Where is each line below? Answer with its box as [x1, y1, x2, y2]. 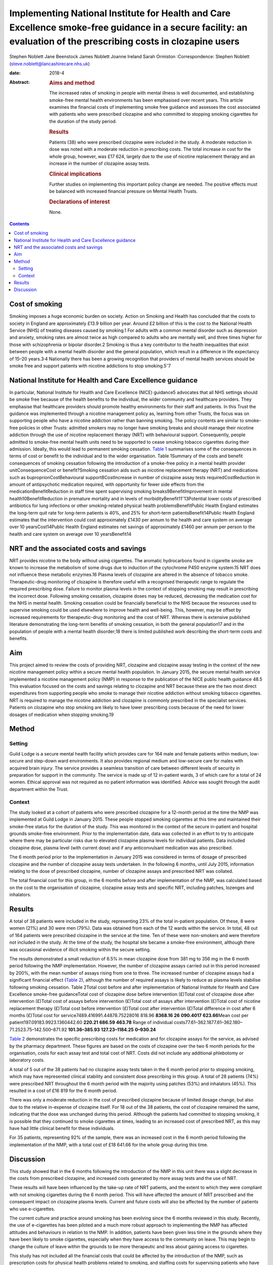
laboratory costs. [9, 1057, 45, 1063]
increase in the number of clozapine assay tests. [49, 160, 150, 166]
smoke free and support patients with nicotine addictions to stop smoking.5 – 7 [9, 362, 171, 369]
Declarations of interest [49, 198, 110, 205]
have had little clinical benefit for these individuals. [9, 1125, 115, 1131]
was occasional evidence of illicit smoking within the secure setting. [9, 946, 151, 952]
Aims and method [49, 79, 95, 87]
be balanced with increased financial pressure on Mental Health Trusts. [49, 188, 198, 194]
